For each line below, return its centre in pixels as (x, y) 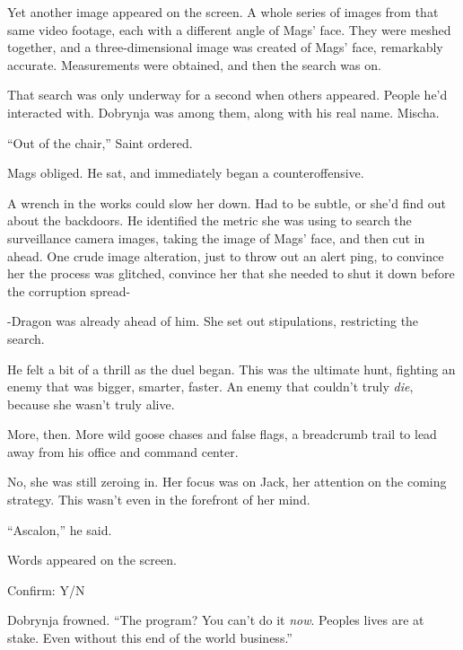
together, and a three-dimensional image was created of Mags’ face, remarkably (225, 47)
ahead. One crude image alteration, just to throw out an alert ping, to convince (226, 255)
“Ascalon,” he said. (60, 529)
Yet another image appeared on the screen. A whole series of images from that (223, 12)
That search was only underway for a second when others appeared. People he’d (227, 95)
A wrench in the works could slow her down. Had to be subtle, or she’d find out (227, 202)
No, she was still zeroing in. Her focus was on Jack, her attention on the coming (227, 482)
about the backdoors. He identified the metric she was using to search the (210, 220)
